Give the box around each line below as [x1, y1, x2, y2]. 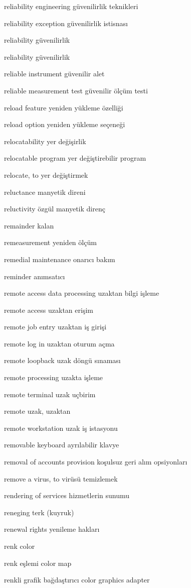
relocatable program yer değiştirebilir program [4, 153, 146, 163]
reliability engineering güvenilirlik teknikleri [4, 1, 138, 11]
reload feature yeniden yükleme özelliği [4, 102, 123, 112]
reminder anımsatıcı [4, 271, 65, 281]
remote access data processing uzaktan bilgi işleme [4, 288, 159, 298]
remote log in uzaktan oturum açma [4, 338, 115, 348]
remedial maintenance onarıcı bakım [4, 254, 115, 264]
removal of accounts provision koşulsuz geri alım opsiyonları [4, 456, 187, 467]
